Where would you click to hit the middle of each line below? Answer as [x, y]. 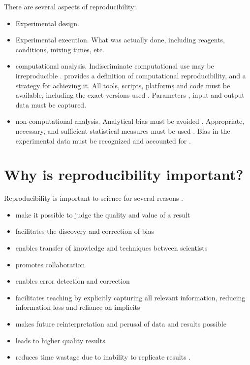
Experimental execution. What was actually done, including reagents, [120, 40]
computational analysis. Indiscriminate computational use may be [115, 66]
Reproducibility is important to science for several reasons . [94, 198]
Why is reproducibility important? [124, 174]
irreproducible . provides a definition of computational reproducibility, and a [131, 75]
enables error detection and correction [73, 281]
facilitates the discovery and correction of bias [85, 231]
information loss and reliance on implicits [78, 307]
